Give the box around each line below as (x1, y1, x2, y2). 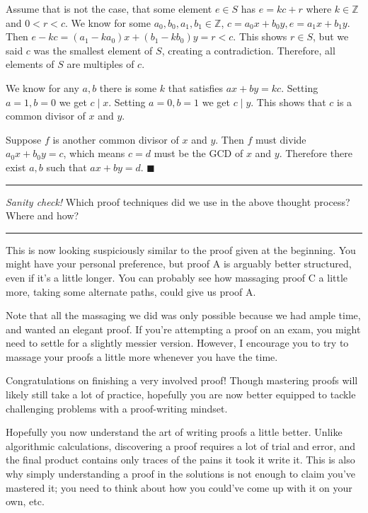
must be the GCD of (154, 146, 243, 161)
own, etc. (6, 494, 45, 509)
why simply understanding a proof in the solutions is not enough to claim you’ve (6, 466, 356, 481)
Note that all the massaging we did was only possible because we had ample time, (6, 308, 361, 323)
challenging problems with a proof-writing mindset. (6, 400, 228, 415)
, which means (63, 146, 125, 161)
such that (46, 159, 87, 174)
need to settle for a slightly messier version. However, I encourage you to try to (6, 335, 349, 350)
